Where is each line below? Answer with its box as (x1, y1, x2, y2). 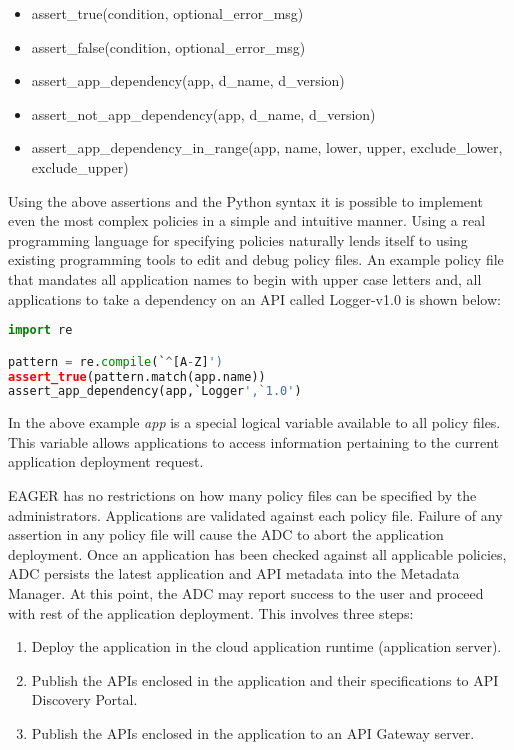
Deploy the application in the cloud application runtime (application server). (31, 636, 502, 657)
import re (8, 323, 73, 338)
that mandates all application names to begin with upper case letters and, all (8, 268, 482, 289)
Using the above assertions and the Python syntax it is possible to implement (8, 190, 483, 211)
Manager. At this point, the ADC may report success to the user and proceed (8, 583, 484, 604)
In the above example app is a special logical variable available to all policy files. (8, 412, 501, 433)
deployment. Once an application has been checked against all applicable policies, (8, 543, 507, 564)
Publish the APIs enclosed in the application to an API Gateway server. (31, 723, 475, 743)
